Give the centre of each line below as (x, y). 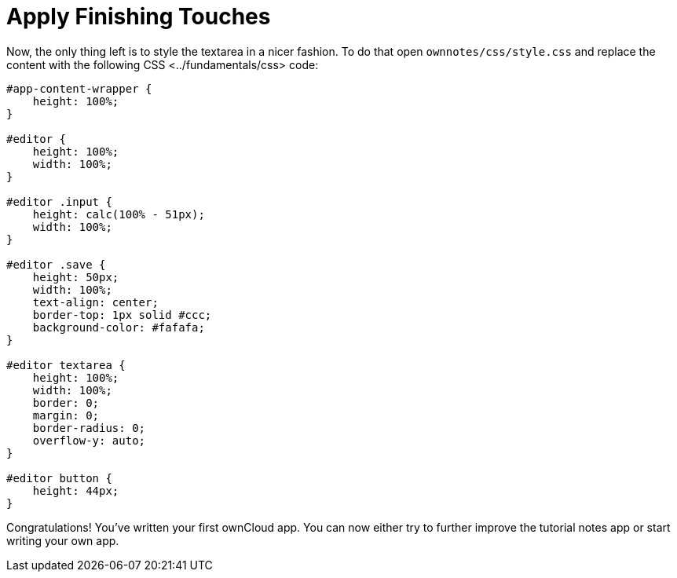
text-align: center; (95, 302)
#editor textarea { (66, 365)
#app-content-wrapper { (79, 88)
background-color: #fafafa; (119, 327)
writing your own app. (63, 540)
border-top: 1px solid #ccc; (122, 315)
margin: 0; (66, 415)
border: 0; (66, 402)
